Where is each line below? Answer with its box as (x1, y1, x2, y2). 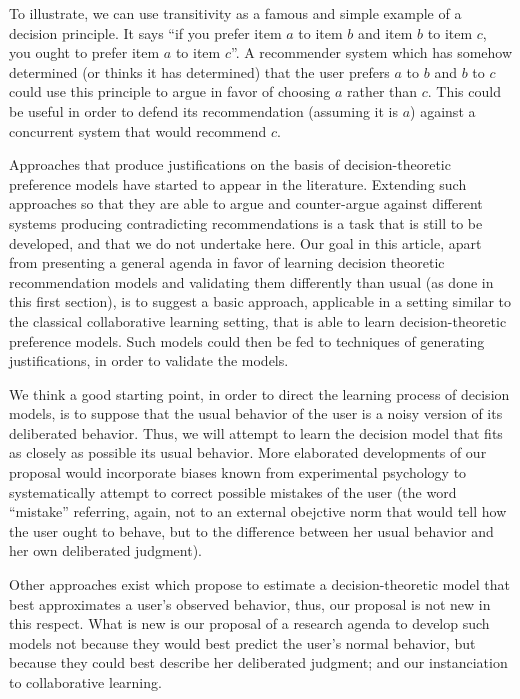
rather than (346, 81, 418, 102)
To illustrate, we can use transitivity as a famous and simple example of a (9, 3, 462, 23)
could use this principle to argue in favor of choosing (9, 81, 331, 102)
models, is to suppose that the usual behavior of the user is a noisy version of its (9, 403, 503, 424)
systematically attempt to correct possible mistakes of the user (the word (9, 481, 457, 502)
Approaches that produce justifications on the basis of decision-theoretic (9, 154, 451, 175)
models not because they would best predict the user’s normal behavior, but (9, 632, 476, 653)
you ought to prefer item (9, 42, 160, 63)
